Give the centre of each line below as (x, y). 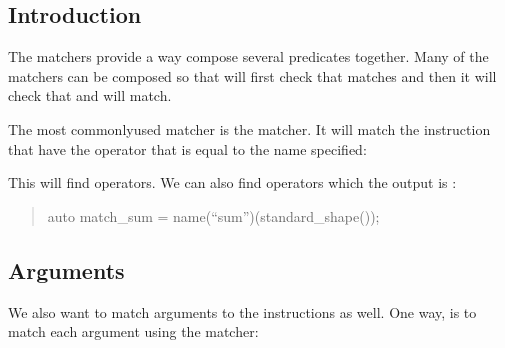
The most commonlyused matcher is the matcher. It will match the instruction (249, 128)
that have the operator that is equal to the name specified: (187, 148)
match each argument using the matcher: (133, 331)
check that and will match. (90, 95)
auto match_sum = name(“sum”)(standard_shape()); (213, 215)
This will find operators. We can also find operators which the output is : (232, 182)
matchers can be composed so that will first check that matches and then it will (252, 75)
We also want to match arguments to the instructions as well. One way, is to (242, 311)
